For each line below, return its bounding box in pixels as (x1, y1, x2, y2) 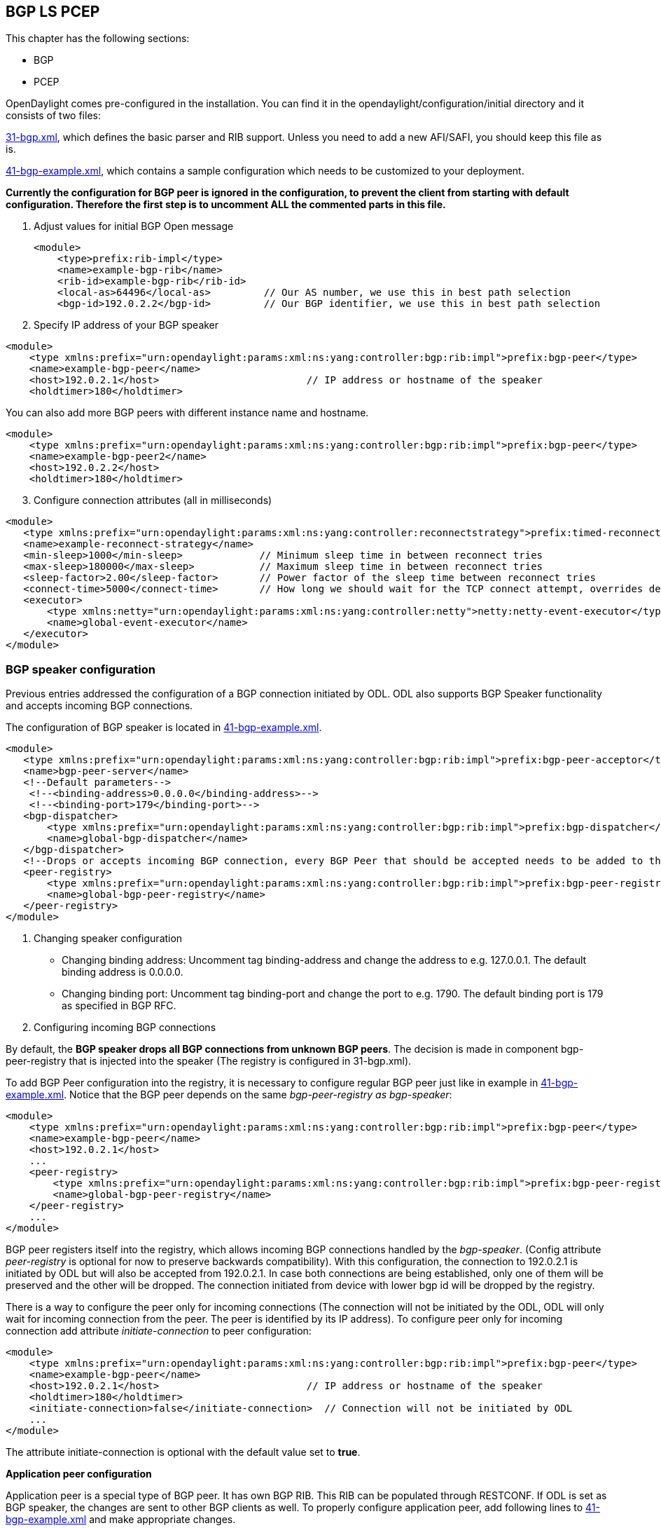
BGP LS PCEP (6, 3, 100, 20)
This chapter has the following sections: (6, 32, 190, 45)
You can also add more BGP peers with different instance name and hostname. (6, 407, 369, 419)
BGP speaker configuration (6, 662, 155, 676)
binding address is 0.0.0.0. (62, 966, 183, 978)
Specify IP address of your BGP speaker (34, 319, 219, 332)
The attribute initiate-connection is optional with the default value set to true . (6, 1446, 361, 1459)
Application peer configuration (6, 1468, 152, 1480)
